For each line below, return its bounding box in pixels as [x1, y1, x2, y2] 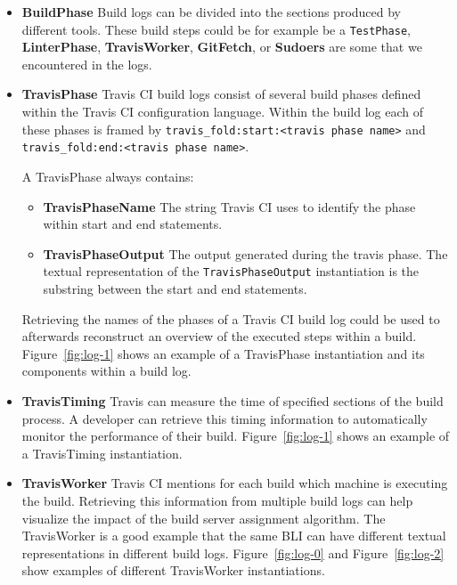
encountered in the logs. [21, 54, 152, 73]
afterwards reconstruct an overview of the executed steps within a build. [21, 327, 417, 345]
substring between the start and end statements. [43, 279, 307, 297]
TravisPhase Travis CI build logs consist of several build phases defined [21, 85, 421, 103]
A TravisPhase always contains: [21, 167, 194, 185]
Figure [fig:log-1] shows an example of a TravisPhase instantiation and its [21, 344, 425, 362]
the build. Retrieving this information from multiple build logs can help [21, 491, 413, 509]
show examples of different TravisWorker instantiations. [21, 561, 325, 580]
